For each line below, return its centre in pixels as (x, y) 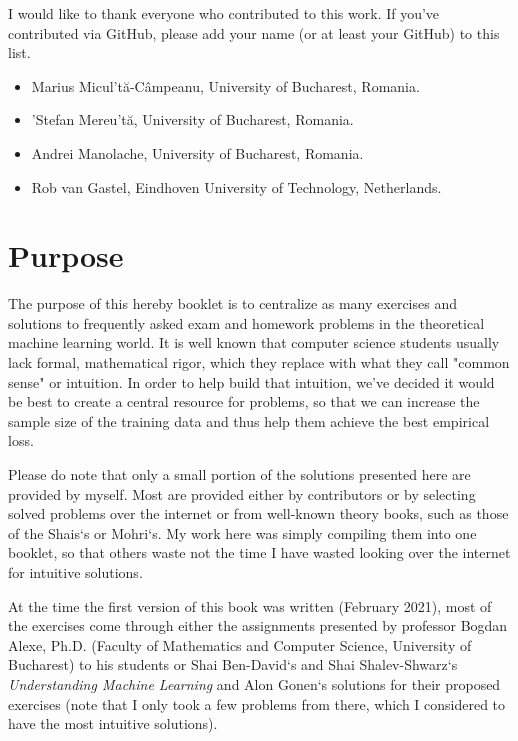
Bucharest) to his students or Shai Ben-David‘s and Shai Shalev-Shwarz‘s (233, 664)
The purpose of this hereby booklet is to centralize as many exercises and (232, 303)
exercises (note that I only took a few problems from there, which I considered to (257, 703)
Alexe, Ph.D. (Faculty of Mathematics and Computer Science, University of (240, 644)
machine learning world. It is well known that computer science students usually (254, 342)
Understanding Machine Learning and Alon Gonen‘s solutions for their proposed (254, 683)
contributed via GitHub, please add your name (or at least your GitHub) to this (254, 32)
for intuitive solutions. (75, 572)
